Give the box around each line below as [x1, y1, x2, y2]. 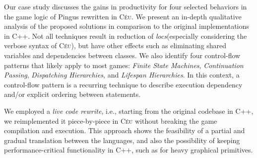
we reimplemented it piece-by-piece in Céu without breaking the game [4, 115, 217, 126]
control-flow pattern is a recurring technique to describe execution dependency [4, 79, 243, 89]
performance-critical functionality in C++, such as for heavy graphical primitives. [4, 145, 253, 155]
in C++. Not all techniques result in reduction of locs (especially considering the [4, 30, 247, 41]
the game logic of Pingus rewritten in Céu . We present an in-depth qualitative [4, 11, 242, 21]
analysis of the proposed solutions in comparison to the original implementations [4, 21, 249, 31]
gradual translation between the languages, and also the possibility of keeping [4, 135, 240, 145]
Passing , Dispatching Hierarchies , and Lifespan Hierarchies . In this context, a [4, 70, 240, 80]
